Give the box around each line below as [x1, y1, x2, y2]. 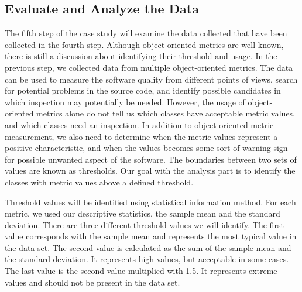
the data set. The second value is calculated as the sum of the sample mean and [5, 241, 291, 253]
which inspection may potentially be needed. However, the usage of [5, 95, 245, 108]
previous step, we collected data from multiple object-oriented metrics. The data [5, 61, 293, 73]
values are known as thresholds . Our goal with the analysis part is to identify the [5, 164, 296, 177]
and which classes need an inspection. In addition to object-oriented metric [5, 118, 274, 130]
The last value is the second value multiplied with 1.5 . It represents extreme [5, 264, 277, 277]
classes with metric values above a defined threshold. [5, 176, 194, 188]
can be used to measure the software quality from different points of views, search [5, 73, 298, 85]
